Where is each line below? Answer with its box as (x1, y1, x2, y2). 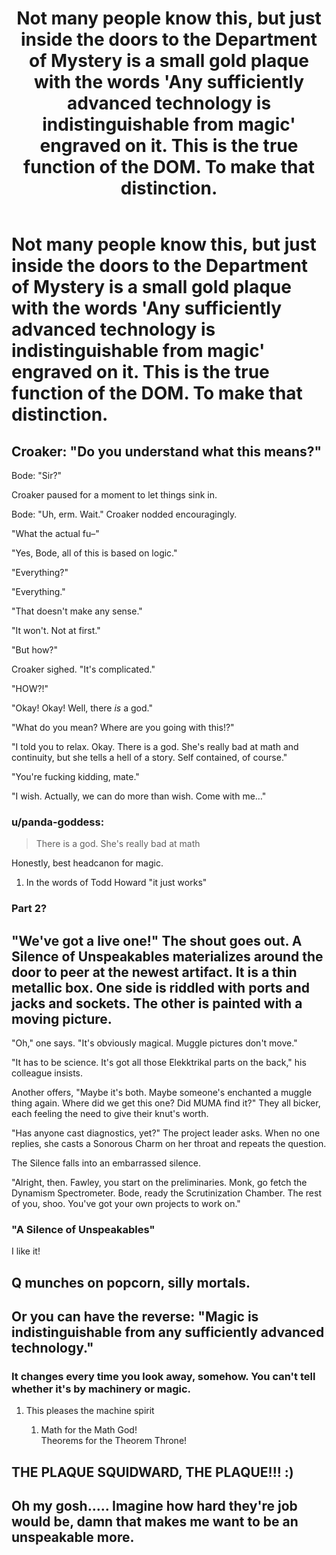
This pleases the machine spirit (25, 1405, 155, 1417)
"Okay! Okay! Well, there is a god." (11, 702, 153, 714)
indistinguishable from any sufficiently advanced (11, 1324, 325, 1341)
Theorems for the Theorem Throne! (40, 1435, 188, 1447)
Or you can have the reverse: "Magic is (11, 1308, 259, 1326)
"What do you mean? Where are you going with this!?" (11, 722, 235, 733)
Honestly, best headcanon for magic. (11, 857, 164, 869)
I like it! (11, 1245, 41, 1257)
